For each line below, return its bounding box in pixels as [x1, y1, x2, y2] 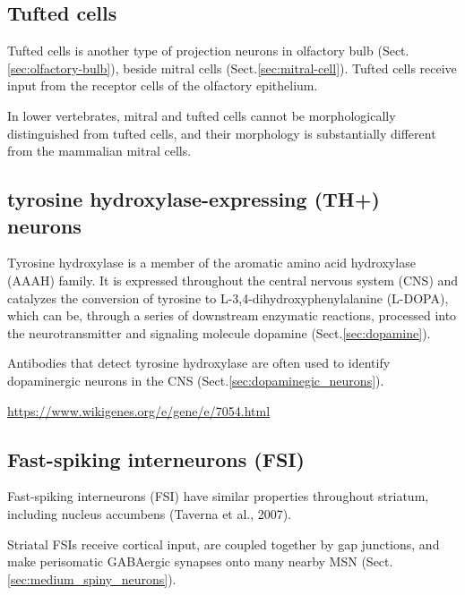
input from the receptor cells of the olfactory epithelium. [7, 76, 318, 95]
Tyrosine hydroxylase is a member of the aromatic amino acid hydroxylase [7, 253, 416, 272]
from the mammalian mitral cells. [7, 141, 192, 160]
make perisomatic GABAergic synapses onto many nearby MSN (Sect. [7, 552, 393, 571]
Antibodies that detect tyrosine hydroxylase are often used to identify [7, 353, 391, 372]
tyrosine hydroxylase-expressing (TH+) [7, 185, 380, 213]
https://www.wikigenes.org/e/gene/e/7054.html [7, 401, 271, 420]
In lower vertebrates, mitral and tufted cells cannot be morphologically [7, 106, 396, 124]
